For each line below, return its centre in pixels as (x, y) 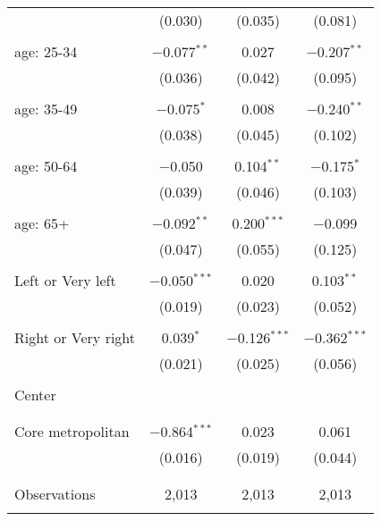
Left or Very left (65, 280)
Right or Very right (75, 337)
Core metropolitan (72, 431)
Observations (55, 494)
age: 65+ (42, 223)
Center (35, 395)
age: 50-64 (46, 166)
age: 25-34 (46, 51)
